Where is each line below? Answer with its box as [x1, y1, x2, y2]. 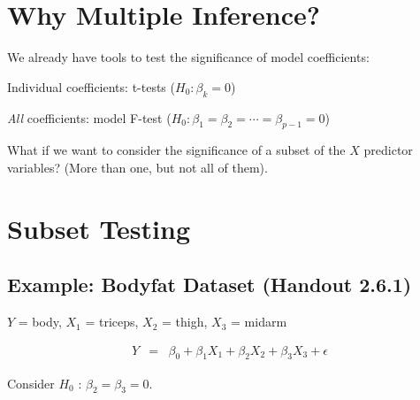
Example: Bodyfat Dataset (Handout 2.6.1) [7, 271, 412, 298]
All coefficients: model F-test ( [7, 108, 172, 127]
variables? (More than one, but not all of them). [7, 158, 268, 176]
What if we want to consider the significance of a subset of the [7, 141, 346, 159]
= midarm [231, 312, 287, 331]
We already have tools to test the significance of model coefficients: [7, 48, 370, 66]
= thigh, [162, 312, 208, 331]
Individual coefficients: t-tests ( [7, 77, 175, 96]
